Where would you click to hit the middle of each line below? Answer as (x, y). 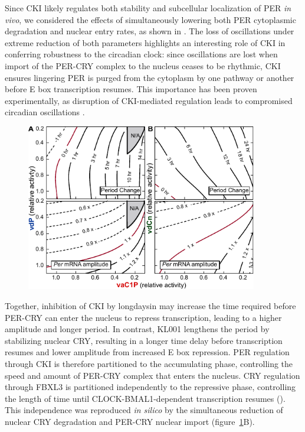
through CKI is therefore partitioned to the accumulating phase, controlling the (149, 363)
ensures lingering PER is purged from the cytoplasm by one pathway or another (150, 77)
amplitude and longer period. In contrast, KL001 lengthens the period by (137, 329)
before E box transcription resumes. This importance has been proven (131, 89)
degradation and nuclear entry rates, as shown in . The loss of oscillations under (150, 31)
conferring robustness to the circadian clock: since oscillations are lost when (141, 54)
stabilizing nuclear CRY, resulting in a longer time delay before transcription (144, 340)
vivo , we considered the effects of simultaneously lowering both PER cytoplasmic (150, 19)
